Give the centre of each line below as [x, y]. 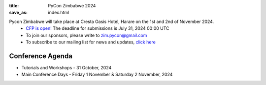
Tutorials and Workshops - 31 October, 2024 [66, 67]
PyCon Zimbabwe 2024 [72, 6]
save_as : [18, 13]
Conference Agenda [41, 56]
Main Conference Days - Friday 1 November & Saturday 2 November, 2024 [97, 74]
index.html [59, 13]
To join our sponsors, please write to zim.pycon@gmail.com [86, 35]
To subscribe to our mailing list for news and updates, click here [91, 42]
